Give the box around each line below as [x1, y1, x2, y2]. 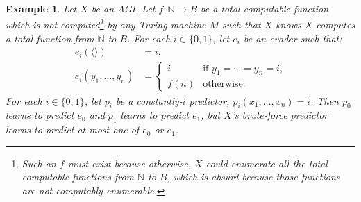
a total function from [6, 31, 94, 45]
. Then [310, 93, 339, 108]
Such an [22, 155, 56, 170]
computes [316, 17, 355, 32]
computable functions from [22, 169, 135, 184]
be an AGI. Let [91, 1, 156, 15]
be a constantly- [116, 93, 183, 108]
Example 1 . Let [6, 1, 77, 15]
